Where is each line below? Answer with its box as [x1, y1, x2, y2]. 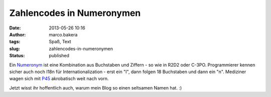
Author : [9, 31, 26, 37]
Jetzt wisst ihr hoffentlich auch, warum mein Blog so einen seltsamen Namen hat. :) [9, 85, 182, 91]
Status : [9, 53, 25, 59]
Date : [9, 25, 21, 31]
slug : [9, 45, 20, 52]
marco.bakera [49, 31, 78, 37]
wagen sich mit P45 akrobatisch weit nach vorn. [9, 76, 109, 82]
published [49, 53, 70, 59]
